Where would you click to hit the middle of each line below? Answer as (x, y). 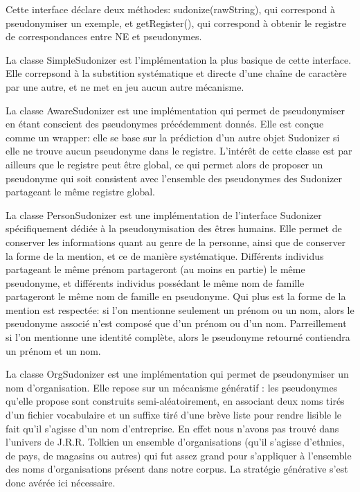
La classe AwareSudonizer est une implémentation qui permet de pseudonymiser (175, 110)
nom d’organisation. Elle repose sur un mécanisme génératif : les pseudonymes (172, 387)
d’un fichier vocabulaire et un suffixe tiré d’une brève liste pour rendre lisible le (174, 415)
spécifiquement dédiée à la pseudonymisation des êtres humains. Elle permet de (174, 228)
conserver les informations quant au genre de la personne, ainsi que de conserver (176, 241)
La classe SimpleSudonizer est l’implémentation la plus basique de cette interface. (179, 59)
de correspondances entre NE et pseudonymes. (104, 36)
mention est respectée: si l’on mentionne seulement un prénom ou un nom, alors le (180, 309)
